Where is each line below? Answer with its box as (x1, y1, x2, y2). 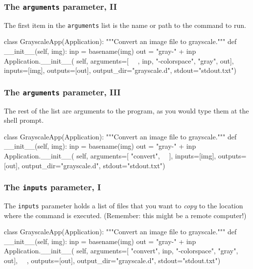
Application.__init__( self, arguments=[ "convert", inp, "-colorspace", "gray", (4, 246, 238, 256)
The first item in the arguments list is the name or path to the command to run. (4, 20, 246, 30)
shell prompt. (4, 115, 44, 125)
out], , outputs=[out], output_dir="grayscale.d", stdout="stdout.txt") (4, 255, 221, 265)
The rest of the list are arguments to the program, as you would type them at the (4, 105, 249, 115)
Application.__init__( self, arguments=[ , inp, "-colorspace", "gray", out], (4, 55, 234, 66)
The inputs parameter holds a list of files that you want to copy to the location (4, 200, 243, 210)
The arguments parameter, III (4, 86, 121, 98)
